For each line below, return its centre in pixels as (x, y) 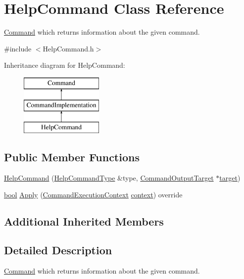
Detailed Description (58, 250)
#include (18, 48)
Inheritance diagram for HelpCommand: (65, 65)
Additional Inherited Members (84, 221)
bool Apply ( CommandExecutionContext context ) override (93, 194)
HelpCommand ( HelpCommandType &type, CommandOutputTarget (109, 178)
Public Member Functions (72, 157)
